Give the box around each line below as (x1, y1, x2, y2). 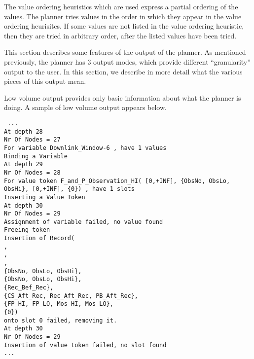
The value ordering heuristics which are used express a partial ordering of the (4, 1, 238, 11)
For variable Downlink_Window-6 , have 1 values (4, 144, 167, 151)
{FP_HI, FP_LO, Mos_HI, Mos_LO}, (4, 300, 113, 308)
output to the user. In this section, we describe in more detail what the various (4, 66, 243, 76)
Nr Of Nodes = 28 (4, 169, 61, 176)
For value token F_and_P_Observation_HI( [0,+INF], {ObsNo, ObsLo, (4, 177, 230, 184)
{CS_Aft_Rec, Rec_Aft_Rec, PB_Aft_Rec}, (4, 292, 139, 299)
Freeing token (4, 226, 50, 234)
